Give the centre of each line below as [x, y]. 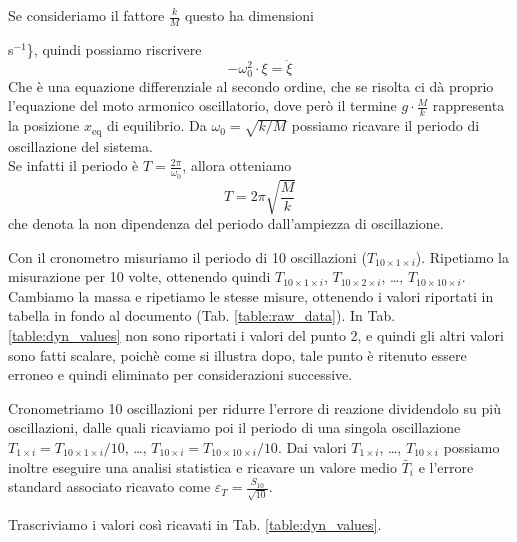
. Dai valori [312, 446]
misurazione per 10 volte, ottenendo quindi [139, 276]
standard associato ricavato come [109, 486]
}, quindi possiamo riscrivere [114, 48]
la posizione [44, 125]
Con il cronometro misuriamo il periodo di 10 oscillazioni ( [187, 256]
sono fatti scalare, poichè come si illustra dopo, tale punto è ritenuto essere [237, 354]
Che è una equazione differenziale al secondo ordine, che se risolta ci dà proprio [251, 85]
